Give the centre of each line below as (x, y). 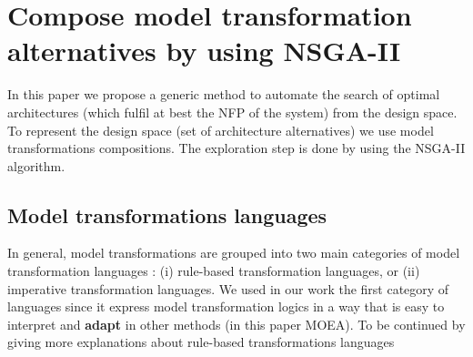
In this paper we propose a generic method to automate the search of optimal (224, 94)
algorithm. (36, 165)
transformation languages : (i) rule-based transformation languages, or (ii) (214, 271)
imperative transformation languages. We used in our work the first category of (228, 288)
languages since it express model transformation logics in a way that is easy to (226, 306)
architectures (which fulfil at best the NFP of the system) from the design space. (232, 112)
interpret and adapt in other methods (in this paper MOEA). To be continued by (236, 324)
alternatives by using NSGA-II (204, 51)
